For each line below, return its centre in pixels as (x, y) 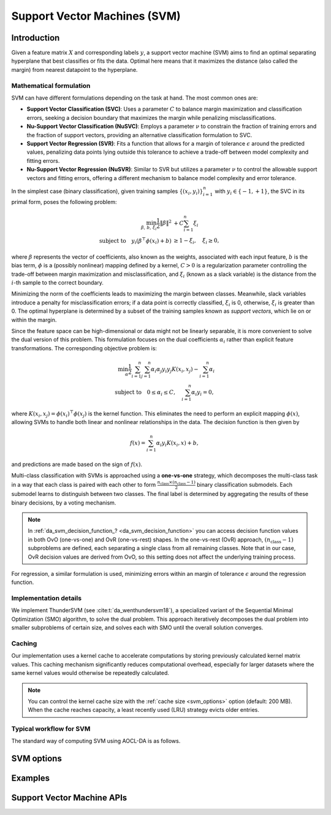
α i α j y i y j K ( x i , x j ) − (174, 370)
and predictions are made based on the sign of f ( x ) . (77, 464)
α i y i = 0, (202, 393)
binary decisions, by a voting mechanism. (64, 502)
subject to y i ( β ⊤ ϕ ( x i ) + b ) (135, 241)
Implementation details (47, 598)
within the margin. (34, 320)
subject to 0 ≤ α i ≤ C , (145, 393)
